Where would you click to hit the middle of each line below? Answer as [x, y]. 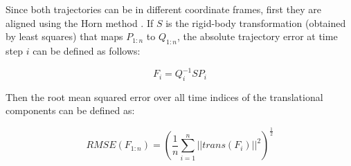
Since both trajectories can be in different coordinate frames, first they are [163, 9]
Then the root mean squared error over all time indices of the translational [164, 96]
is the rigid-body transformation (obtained [256, 22]
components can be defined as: [70, 110]
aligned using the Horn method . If [80, 22]
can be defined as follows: [87, 50]
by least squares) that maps [64, 36]
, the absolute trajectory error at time [257, 36]
